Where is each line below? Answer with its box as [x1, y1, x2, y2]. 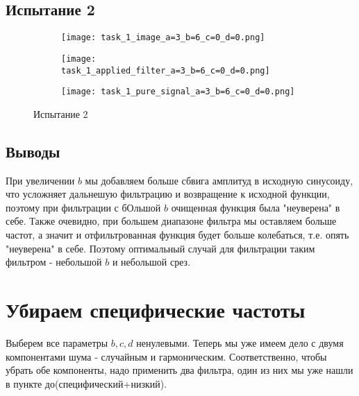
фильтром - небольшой [6, 255, 102, 269]
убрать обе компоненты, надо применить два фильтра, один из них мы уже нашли [6, 363, 353, 377]
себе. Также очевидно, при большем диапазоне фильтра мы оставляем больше [6, 214, 337, 228]
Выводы [6, 140, 60, 162]
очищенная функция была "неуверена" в [171, 200, 340, 214]
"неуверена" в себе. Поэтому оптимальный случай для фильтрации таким [6, 241, 315, 255]
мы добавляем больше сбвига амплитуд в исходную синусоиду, [85, 173, 353, 187]
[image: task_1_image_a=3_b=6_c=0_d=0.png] [61, 33, 265, 43]
